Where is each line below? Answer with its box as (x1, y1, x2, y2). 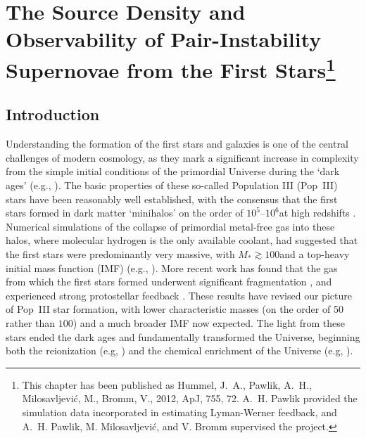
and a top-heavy (279, 247, 350, 262)
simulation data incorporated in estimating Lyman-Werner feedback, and (22, 404, 337, 419)
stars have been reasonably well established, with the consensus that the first (6, 191, 338, 206)
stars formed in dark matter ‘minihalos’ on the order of (6, 205, 244, 220)
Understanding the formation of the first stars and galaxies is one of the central (6, 136, 348, 151)
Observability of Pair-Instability (6, 25, 322, 53)
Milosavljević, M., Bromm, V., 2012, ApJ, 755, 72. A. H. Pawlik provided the (22, 391, 358, 406)
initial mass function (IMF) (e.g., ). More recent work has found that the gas (6, 260, 338, 275)
